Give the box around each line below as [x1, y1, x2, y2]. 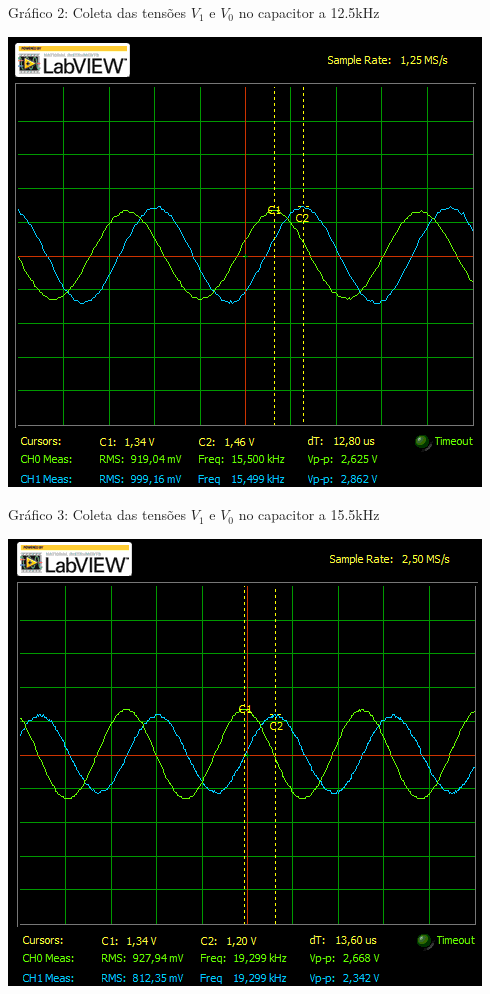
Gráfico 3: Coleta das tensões [8, 504, 187, 525]
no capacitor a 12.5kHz [238, 2, 380, 22]
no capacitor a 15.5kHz [238, 504, 380, 525]
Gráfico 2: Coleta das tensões [8, 2, 187, 22]
